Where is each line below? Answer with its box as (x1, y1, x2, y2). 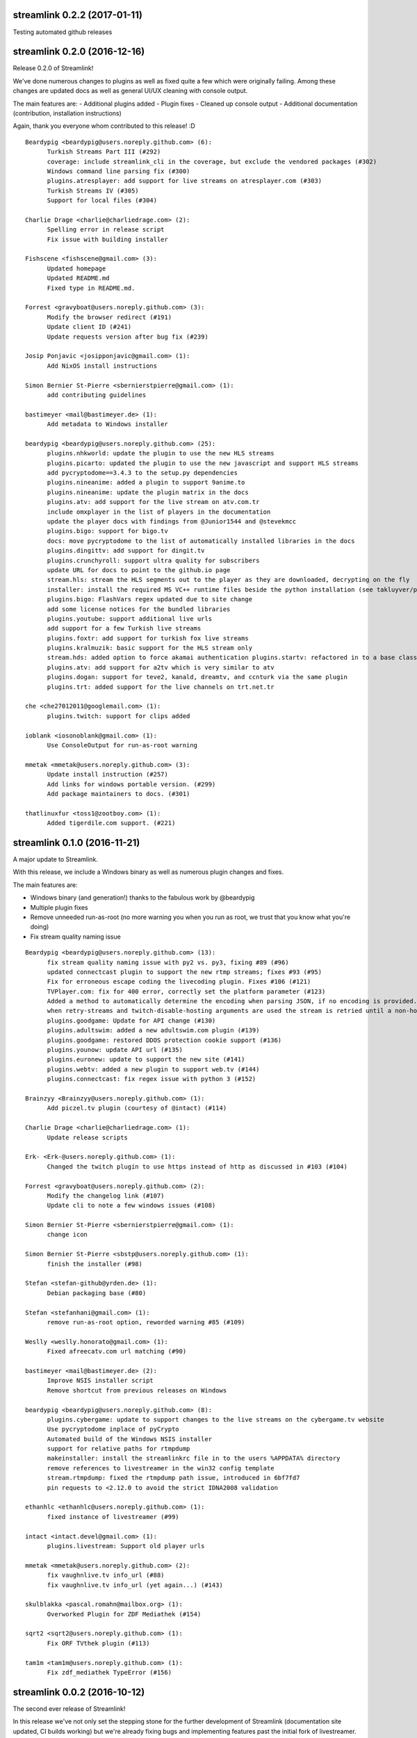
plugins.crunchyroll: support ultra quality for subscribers (47, 556, 260, 565)
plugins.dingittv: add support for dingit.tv (47, 546, 205, 555)
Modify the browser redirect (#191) (47, 313, 172, 321)
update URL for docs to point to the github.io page (47, 566, 231, 574)
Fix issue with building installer (47, 235, 168, 243)
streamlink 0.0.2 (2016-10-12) (13, 1686, 145, 1698)
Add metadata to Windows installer (47, 421, 168, 428)
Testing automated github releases (13, 28, 113, 36)
